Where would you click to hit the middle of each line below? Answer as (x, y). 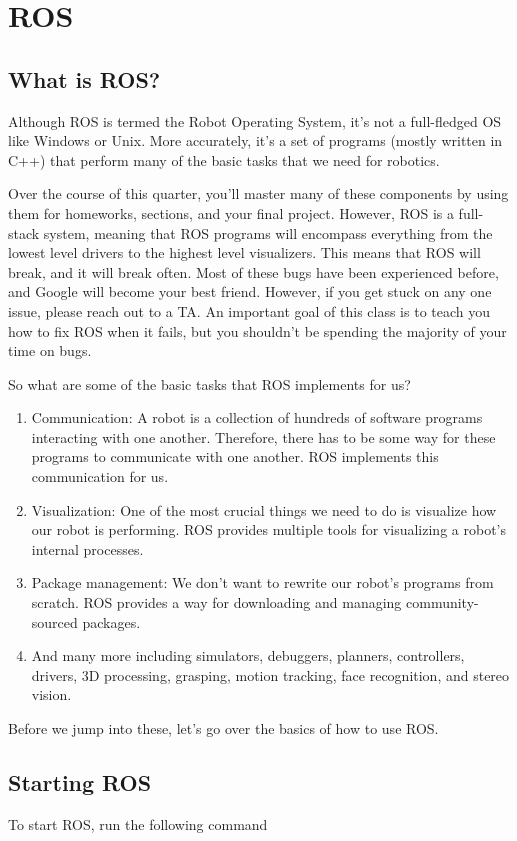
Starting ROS (80, 782)
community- (442, 602)
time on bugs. (50, 350)
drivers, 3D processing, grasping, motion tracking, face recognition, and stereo (270, 674)
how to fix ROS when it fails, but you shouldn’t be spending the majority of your (257, 330)
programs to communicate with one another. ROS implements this (235, 456)
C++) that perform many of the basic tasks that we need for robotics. (224, 159)
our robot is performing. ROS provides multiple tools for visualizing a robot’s (268, 529)
